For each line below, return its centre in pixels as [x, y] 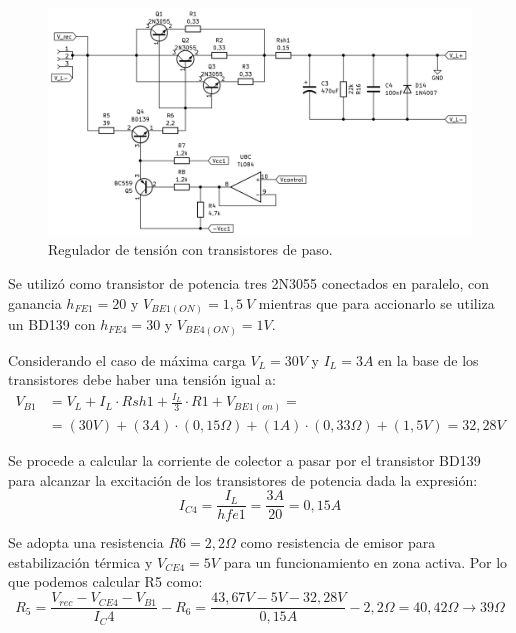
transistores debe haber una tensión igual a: [142, 379]
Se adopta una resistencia [86, 542]
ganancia [35, 302]
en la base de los [428, 359]
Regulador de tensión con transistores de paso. [190, 249]
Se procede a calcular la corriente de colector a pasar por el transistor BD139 [244, 460]
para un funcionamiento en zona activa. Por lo [365, 561]
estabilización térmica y [80, 561]
